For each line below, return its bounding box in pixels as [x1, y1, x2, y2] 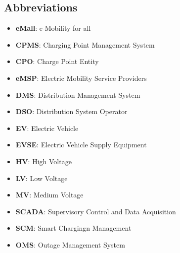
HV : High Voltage [15, 156, 72, 166]
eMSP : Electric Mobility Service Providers [15, 72, 147, 83]
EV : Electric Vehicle [15, 123, 79, 133]
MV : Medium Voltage [15, 190, 84, 200]
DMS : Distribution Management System [15, 89, 140, 100]
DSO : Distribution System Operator [15, 106, 128, 117]
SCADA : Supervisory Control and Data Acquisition [15, 206, 176, 216]
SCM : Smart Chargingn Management [15, 223, 132, 233]
